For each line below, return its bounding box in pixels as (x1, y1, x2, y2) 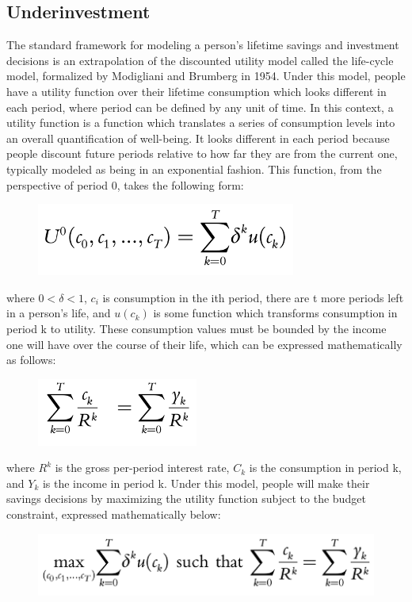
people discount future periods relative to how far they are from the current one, (6, 145, 398, 162)
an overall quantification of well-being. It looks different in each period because (6, 129, 390, 146)
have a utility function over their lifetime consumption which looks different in (6, 82, 387, 99)
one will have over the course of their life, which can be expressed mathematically (6, 336, 402, 352)
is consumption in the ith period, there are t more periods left (102, 289, 404, 305)
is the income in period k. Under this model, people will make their (42, 474, 370, 491)
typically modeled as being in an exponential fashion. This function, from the (6, 160, 382, 177)
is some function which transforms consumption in (153, 305, 398, 321)
